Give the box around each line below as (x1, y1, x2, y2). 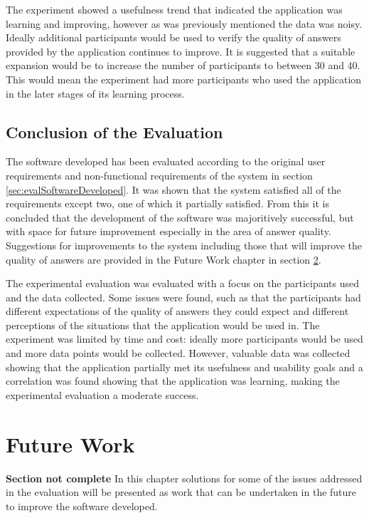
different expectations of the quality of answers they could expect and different (6, 304, 349, 318)
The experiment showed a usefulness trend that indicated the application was (6, 2, 343, 16)
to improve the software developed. (6, 498, 158, 513)
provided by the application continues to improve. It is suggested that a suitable (6, 43, 355, 58)
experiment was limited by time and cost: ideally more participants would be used (6, 331, 363, 346)
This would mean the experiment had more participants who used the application (6, 71, 362, 86)
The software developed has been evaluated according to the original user (6, 154, 326, 169)
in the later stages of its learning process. (6, 86, 185, 100)
